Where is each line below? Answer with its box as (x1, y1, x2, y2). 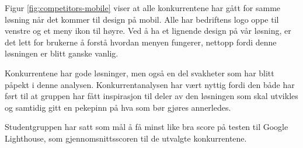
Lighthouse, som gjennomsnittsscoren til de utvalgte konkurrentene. (5, 132, 247, 144)
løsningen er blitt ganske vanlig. (5, 47, 119, 59)
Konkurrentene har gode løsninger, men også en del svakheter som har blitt (5, 66, 274, 79)
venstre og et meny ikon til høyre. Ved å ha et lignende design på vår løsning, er (5, 24, 291, 37)
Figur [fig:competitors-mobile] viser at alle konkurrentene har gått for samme (5, 2, 281, 13)
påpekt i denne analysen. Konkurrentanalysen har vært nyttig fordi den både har (5, 78, 295, 90)
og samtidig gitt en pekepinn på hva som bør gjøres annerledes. (5, 101, 231, 113)
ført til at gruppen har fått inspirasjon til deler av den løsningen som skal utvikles (5, 90, 298, 102)
